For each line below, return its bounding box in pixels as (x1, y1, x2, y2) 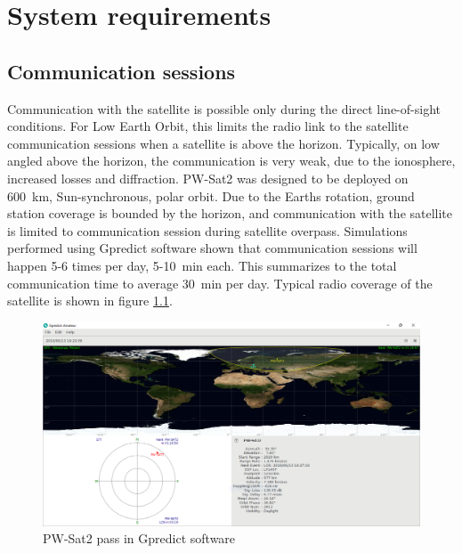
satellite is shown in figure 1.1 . (7, 291, 173, 310)
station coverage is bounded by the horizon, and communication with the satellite (7, 204, 453, 223)
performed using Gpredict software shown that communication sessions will (7, 239, 417, 257)
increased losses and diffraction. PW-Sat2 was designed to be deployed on (7, 168, 409, 187)
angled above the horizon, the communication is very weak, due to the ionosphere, (7, 151, 456, 170)
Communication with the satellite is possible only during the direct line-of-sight (7, 99, 441, 118)
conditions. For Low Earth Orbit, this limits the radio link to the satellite (7, 117, 409, 135)
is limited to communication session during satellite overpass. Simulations (7, 221, 408, 240)
